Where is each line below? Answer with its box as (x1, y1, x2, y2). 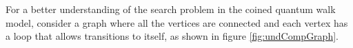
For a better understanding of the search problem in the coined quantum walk (6, 2, 336, 16)
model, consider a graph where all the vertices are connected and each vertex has (6, 15, 348, 29)
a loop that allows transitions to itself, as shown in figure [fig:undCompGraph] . (6, 29, 339, 43)
